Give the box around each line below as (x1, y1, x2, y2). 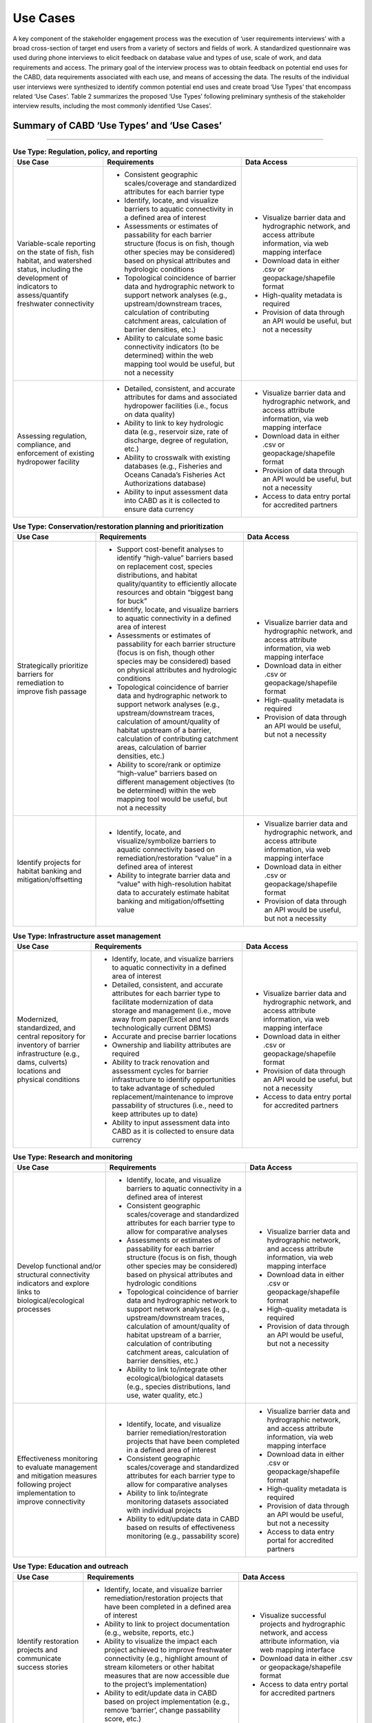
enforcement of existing (17, 449, 94, 458)
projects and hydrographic (259, 1619, 346, 1629)
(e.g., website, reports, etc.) (104, 1627, 194, 1637)
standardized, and (17, 1023, 76, 1032)
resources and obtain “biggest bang (116, 588, 234, 598)
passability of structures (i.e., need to (112, 1100, 234, 1110)
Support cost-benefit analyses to (116, 544, 224, 554)
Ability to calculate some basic (124, 334, 224, 343)
